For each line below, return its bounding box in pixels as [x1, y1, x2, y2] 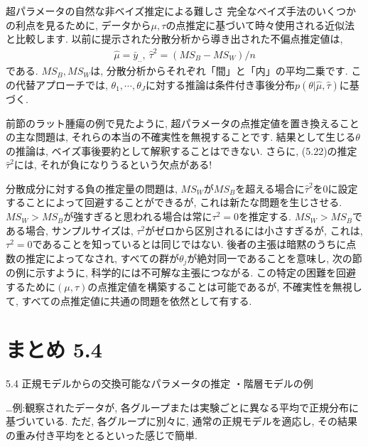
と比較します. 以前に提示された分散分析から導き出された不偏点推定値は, [6, 31, 343, 46]
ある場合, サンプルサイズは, [6, 222, 134, 237]
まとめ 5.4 [6, 335, 102, 364]
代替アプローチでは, [15, 77, 108, 92]
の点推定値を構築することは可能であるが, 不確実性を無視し [87, 279, 362, 293]
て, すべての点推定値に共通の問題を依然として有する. [6, 293, 252, 308]
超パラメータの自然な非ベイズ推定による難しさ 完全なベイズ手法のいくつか [6, 4, 356, 18]
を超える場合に [235, 181, 305, 195]
